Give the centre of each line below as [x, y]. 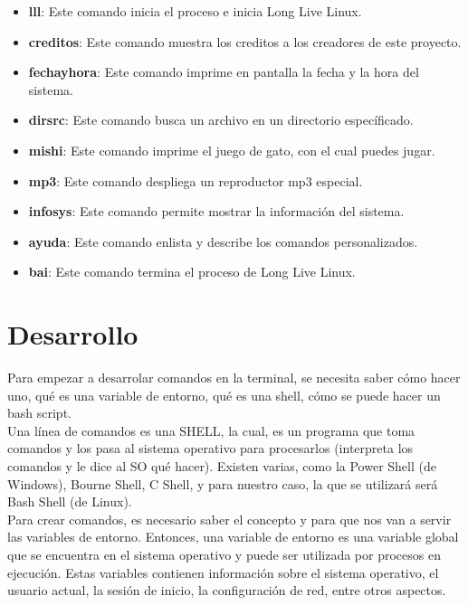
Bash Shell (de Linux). [70, 501]
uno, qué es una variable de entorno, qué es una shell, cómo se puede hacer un [224, 395]
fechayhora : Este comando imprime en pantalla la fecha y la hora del [224, 72]
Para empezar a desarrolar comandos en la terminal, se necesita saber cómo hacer [234, 378]
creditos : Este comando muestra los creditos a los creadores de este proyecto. [245, 41]
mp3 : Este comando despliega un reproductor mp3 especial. [196, 180]
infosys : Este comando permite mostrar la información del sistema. [216, 211]
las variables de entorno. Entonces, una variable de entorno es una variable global [233, 537]
